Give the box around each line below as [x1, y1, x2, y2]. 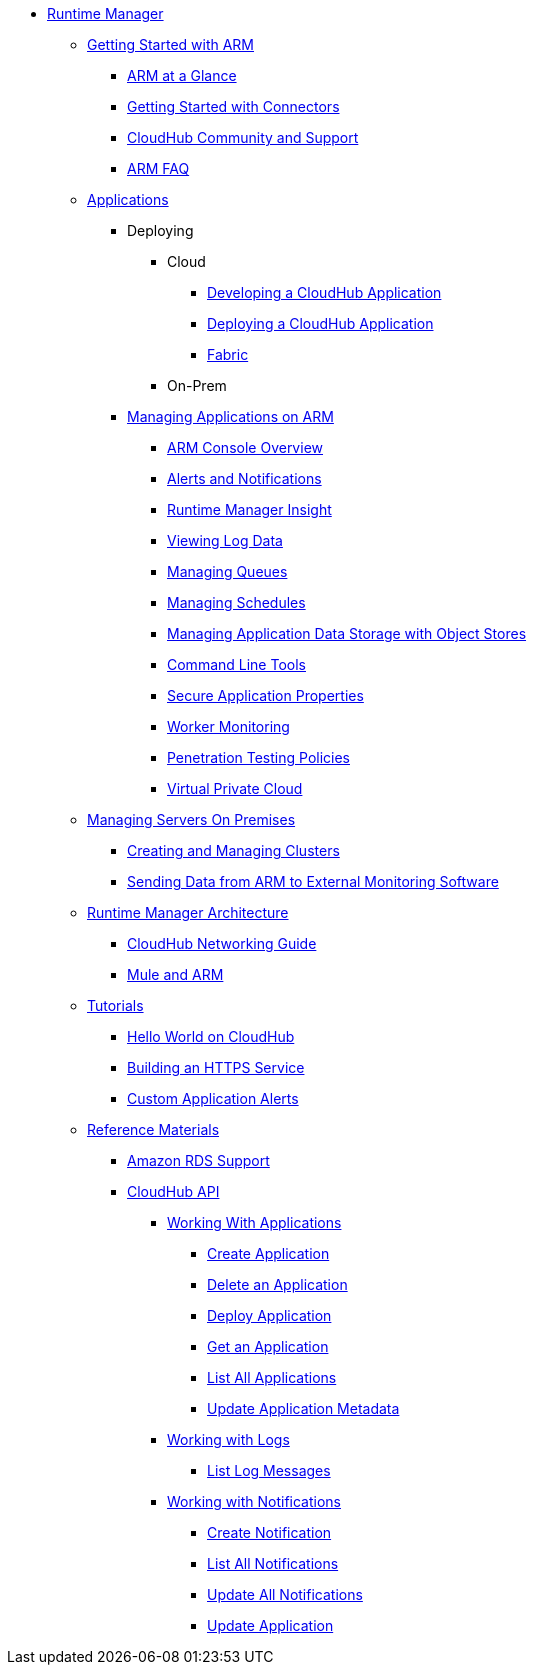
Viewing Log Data [167, 532, 283, 549]
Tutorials [87, 997, 144, 1014]
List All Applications [207, 1369, 337, 1386]
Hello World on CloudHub [127, 1028, 295, 1045]
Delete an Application [207, 1276, 348, 1293]
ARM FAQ [127, 160, 190, 177]
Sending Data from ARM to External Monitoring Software [127, 873, 499, 890]
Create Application [207, 1245, 330, 1262]
